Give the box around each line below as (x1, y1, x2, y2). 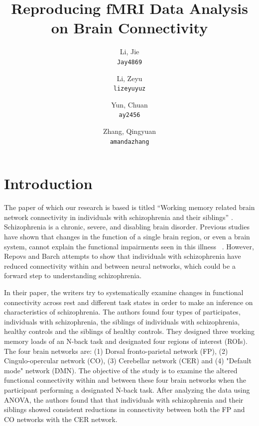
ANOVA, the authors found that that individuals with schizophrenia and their (4, 394, 244, 405)
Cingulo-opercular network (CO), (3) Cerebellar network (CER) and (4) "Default (4, 355, 252, 366)
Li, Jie (120, 46, 139, 57)
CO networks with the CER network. (4, 414, 118, 424)
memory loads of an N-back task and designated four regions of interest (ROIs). (4, 335, 248, 346)
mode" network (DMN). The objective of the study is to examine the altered (4, 365, 238, 375)
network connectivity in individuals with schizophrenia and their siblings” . (4, 212, 233, 222)
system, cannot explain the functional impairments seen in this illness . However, (4, 241, 254, 251)
